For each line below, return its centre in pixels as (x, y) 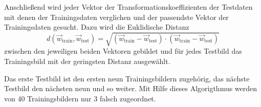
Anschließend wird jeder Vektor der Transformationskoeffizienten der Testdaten (128, 7)
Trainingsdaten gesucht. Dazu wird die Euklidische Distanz (97, 27)
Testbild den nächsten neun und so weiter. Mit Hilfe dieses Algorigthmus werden (131, 88)
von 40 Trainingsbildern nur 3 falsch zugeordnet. (80, 98)
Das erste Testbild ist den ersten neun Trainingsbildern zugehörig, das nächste (127, 78)
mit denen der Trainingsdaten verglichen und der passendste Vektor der (116, 17)
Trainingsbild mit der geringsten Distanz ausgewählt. (87, 61)
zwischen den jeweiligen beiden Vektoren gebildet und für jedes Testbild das (123, 51)
